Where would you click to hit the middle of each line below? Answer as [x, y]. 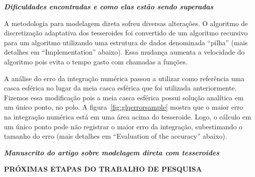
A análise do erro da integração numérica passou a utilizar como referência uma [124, 78]
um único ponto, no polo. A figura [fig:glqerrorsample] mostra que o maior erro [124, 107]
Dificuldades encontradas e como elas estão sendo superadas [109, 6]
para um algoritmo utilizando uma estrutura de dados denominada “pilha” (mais [126, 42]
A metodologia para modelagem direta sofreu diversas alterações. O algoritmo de [126, 23]
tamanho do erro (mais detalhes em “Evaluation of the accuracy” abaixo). [116, 136]
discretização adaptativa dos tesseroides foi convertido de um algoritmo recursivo [126, 33]
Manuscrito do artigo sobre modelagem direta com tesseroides [112, 152]
